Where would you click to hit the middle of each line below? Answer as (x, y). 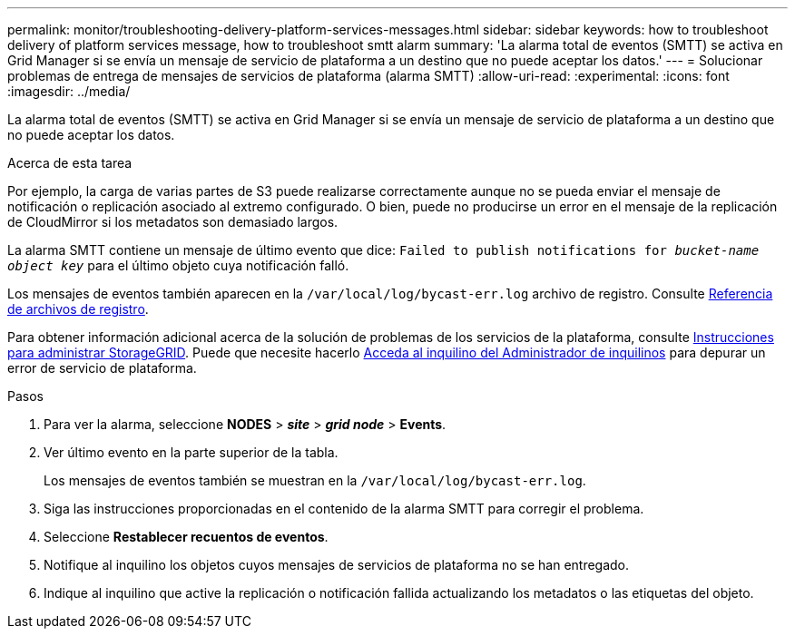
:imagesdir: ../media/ (69, 91)
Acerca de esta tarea (70, 163)
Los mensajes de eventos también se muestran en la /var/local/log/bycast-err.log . (315, 480)
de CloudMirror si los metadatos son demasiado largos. (173, 222)
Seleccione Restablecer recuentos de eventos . (186, 537)
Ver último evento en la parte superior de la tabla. (191, 452)
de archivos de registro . (78, 309)
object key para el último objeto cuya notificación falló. (178, 265)
